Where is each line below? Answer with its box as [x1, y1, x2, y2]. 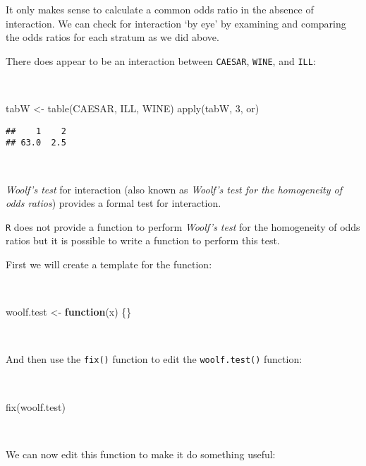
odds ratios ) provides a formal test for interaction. [6, 196, 221, 210]
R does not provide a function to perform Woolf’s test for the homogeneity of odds [6, 219, 360, 234]
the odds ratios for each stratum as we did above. [6, 30, 219, 44]
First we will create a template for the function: [6, 256, 212, 271]
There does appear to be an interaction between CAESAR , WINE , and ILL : [6, 53, 316, 68]
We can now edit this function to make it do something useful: [6, 446, 276, 461]
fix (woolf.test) [6, 399, 66, 414]
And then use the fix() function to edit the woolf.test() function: [6, 352, 303, 366]
